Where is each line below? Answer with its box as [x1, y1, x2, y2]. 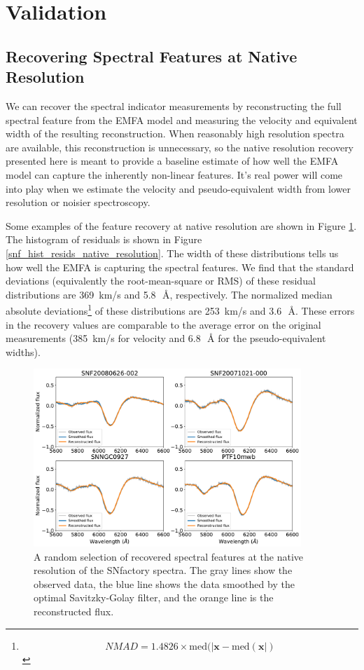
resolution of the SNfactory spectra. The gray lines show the [34, 563, 293, 577]
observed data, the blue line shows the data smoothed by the [34, 576, 295, 591]
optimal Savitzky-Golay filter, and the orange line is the [34, 590, 274, 605]
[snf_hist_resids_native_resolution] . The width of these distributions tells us [6, 245, 339, 260]
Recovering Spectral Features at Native [6, 45, 297, 67]
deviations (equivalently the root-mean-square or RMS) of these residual [6, 273, 316, 288]
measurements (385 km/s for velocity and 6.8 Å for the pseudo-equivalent [6, 331, 326, 346]
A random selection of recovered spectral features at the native [34, 549, 303, 563]
